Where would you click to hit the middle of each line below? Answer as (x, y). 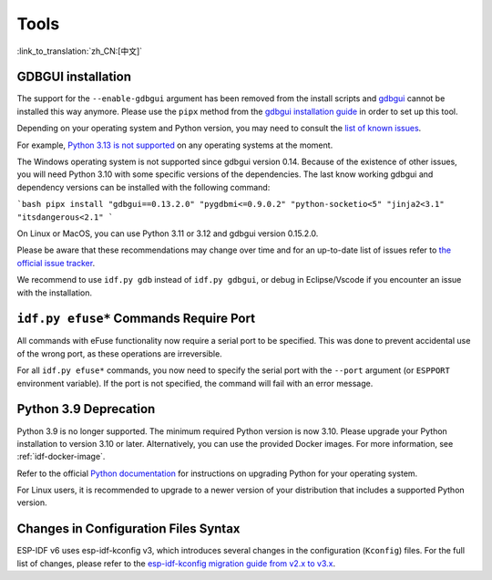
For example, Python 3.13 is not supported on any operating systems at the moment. (175, 145)
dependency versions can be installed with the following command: (143, 187)
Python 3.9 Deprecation (86, 409)
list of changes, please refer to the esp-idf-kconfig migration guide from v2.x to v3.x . (176, 563)
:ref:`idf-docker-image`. (61, 457)
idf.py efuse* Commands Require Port (136, 319)
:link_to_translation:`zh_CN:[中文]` (80, 51)
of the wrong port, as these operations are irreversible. (119, 353)
